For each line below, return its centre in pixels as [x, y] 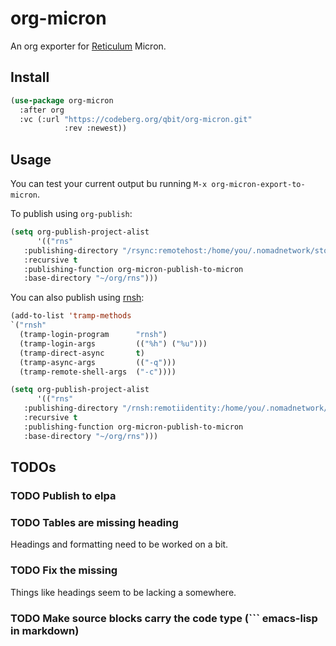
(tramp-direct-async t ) [82, 353]
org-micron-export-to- [258, 185]
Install [30, 77]
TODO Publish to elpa [63, 495]
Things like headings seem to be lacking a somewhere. [123, 592]
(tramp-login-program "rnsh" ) [93, 335]
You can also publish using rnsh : [77, 298]
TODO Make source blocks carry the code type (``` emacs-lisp [164, 618]
